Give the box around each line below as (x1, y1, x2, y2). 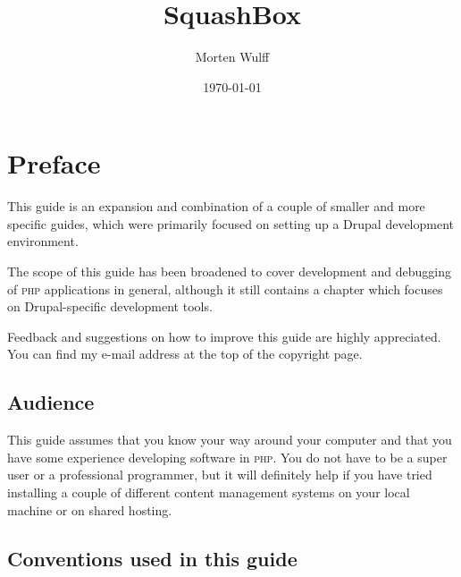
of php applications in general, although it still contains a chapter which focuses (7, 279, 443, 298)
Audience (7, 388, 95, 416)
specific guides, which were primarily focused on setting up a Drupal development (7, 214, 454, 233)
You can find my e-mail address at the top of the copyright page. (7, 344, 363, 363)
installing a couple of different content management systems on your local (7, 482, 410, 501)
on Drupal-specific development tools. (7, 297, 213, 316)
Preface (7, 145, 101, 182)
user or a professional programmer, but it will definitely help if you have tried (7, 465, 432, 484)
